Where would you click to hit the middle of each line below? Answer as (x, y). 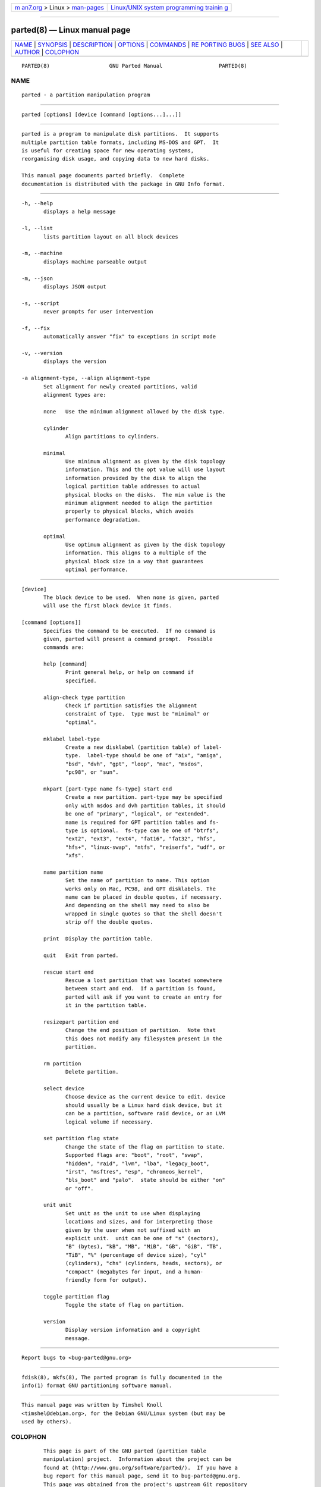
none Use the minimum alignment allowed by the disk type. (134, 411)
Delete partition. (92, 1072)
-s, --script (40, 303)
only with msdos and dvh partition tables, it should (145, 805)
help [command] (66, 664)
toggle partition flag (77, 1296)
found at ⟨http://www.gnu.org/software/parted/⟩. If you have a (141, 1467)
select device (64, 1088)
